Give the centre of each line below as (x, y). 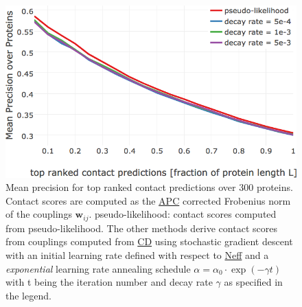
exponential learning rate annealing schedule (98, 268)
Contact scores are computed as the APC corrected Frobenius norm (148, 200)
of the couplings (39, 214)
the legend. (28, 295)
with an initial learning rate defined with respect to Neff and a (137, 255)
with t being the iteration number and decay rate (109, 282)
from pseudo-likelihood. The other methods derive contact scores (141, 228)
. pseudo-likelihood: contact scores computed (183, 214)
